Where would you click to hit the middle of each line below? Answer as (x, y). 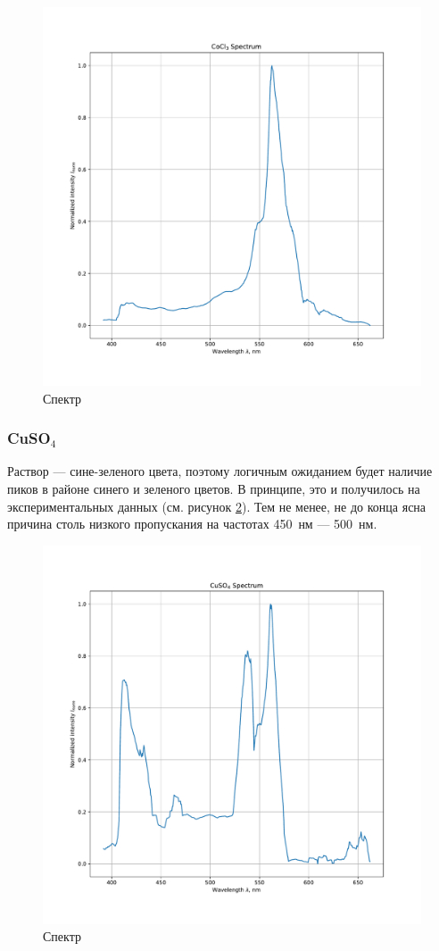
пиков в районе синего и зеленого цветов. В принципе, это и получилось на (214, 488)
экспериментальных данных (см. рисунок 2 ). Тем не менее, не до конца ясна (217, 506)
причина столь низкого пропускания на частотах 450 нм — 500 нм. (192, 524)
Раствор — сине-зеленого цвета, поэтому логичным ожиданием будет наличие (220, 471)
